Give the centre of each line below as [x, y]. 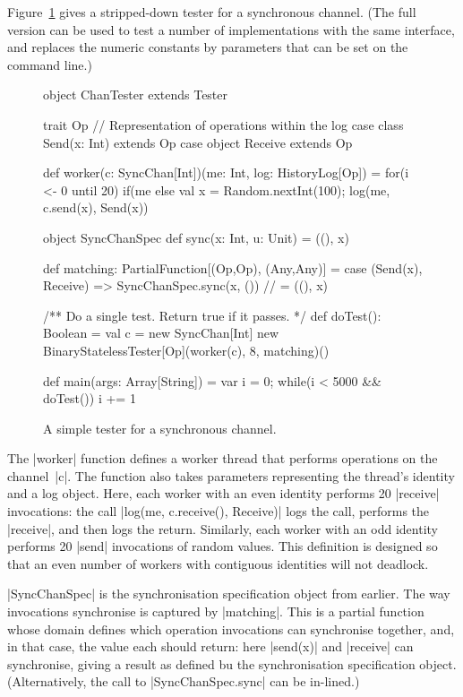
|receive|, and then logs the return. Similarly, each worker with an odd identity [223, 528]
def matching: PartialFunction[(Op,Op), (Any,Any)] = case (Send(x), [233, 267]
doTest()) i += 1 [90, 398]
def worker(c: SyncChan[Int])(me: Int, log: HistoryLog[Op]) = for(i [226, 172]
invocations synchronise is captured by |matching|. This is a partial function [216, 611]
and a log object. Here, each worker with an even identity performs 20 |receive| [223, 493]
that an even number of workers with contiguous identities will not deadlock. [218, 563]
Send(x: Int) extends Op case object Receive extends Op [198, 142]
